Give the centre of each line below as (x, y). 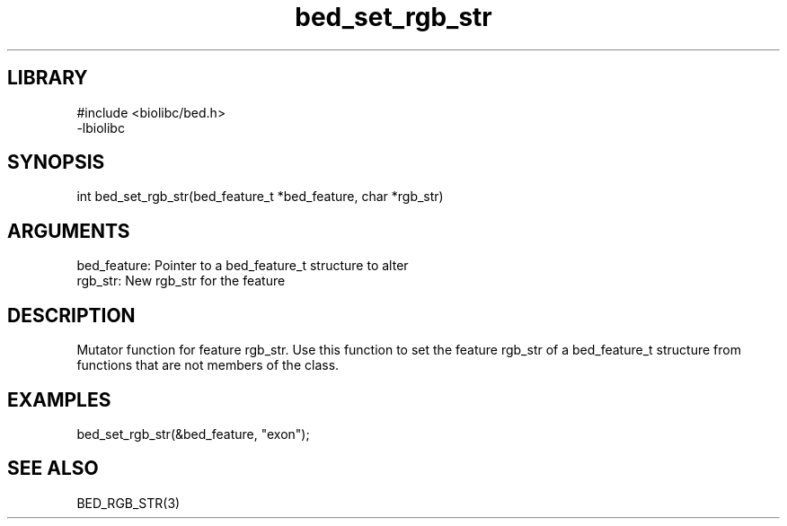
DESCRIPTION (71, 315)
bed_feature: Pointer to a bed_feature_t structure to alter (243, 266)
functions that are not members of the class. (208, 365)
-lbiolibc (101, 127)
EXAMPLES (59, 399)
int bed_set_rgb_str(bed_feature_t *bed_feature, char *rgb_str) (260, 197)
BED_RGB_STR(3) (128, 503)
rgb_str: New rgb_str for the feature (181, 281)
